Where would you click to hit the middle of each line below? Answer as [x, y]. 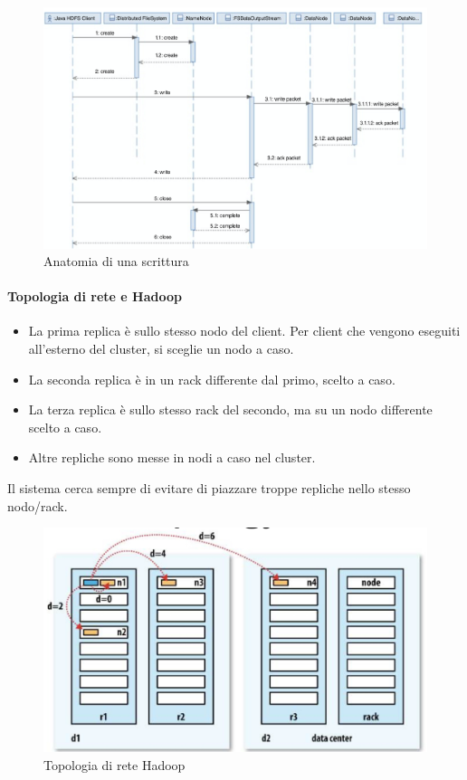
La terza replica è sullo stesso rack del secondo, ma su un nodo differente [230, 409]
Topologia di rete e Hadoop [95, 296]
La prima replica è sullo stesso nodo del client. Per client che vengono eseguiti [244, 331]
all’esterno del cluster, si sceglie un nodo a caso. [161, 349]
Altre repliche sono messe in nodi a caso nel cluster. [172, 457]
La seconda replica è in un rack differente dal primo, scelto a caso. [212, 379]
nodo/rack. [38, 505]
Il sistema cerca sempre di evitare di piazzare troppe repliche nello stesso [209, 488]
